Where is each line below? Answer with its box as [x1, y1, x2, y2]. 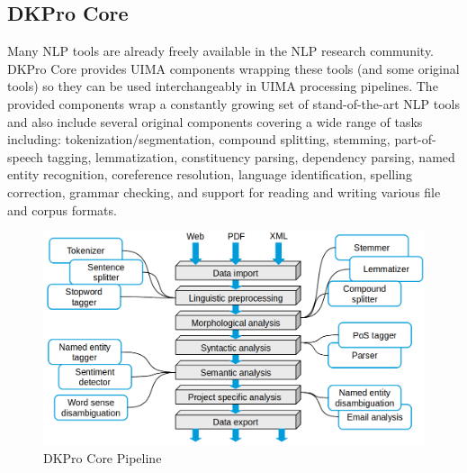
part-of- [394, 130, 436, 149]
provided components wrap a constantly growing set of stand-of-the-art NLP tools [7, 94, 460, 113]
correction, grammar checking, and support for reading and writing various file [7, 182, 441, 201]
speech [7, 147, 43, 166]
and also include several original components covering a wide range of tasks [7, 112, 423, 131]
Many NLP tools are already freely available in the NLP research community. [7, 41, 435, 60]
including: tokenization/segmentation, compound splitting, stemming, [7, 130, 391, 149]
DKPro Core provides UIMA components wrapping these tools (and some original [7, 59, 460, 77]
